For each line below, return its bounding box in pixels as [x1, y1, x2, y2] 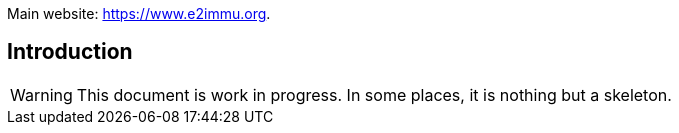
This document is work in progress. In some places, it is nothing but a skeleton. [76, 84, 672, 105]
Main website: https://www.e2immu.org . [7, 5, 271, 22]
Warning [10, 84, 73, 105]
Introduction [7, 39, 133, 65]
